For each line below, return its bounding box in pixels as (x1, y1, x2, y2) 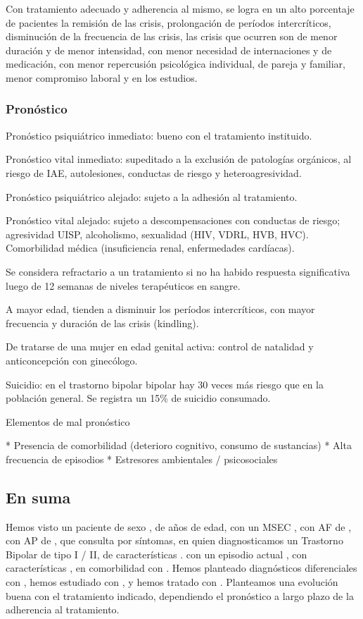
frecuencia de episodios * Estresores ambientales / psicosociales (6, 451, 278, 466)
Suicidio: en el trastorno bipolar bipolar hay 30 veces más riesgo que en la (6, 376, 324, 391)
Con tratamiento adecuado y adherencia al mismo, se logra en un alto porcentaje (6, 1, 355, 16)
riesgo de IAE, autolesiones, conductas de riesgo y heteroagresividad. (6, 165, 302, 180)
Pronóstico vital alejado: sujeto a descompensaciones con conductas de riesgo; (6, 213, 340, 228)
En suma (6, 486, 71, 508)
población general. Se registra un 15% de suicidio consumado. (6, 391, 271, 405)
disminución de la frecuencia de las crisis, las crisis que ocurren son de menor (6, 29, 338, 44)
